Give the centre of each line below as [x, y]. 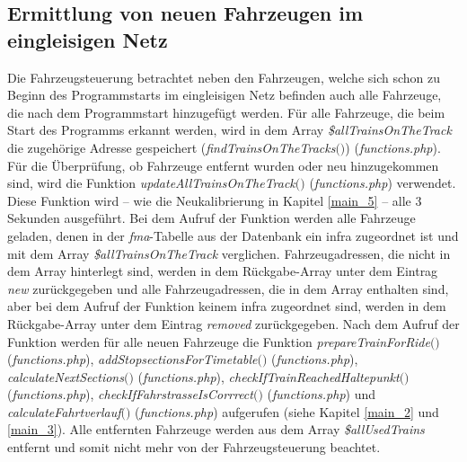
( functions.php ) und [322, 394]
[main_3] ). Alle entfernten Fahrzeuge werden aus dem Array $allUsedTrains [216, 429]
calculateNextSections [66, 376]
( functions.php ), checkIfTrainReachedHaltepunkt [269, 376]
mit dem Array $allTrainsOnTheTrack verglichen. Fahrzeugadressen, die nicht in [229, 253]
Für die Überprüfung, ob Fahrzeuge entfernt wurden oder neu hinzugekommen [223, 165]
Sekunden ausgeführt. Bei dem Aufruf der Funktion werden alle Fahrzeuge [211, 218]
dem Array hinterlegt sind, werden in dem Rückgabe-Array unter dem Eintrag [223, 271]
